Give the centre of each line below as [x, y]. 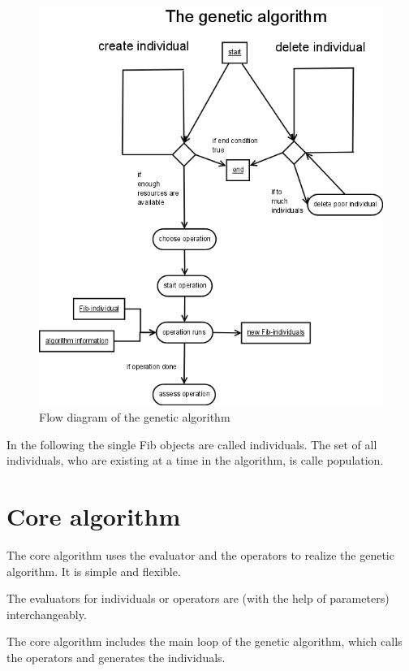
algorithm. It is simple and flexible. [94, 571]
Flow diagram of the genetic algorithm [135, 417]
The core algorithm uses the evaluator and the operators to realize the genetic [200, 554]
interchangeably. [47, 614]
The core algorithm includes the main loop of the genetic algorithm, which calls [204, 641]
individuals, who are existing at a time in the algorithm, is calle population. [195, 460]
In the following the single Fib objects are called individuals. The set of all [192, 444]
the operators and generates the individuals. [116, 657]
